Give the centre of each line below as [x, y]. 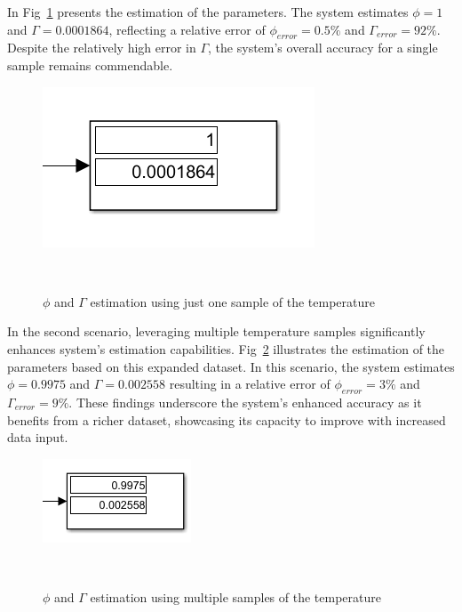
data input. [38, 437]
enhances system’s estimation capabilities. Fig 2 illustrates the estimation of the [226, 348]
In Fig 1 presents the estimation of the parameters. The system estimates [208, 12]
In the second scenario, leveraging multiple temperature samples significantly [216, 331]
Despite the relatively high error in [102, 48]
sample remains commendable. [90, 64]
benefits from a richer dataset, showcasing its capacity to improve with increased [227, 419]
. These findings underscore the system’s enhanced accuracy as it [245, 402]
